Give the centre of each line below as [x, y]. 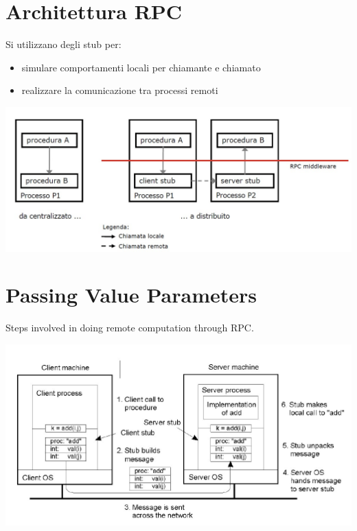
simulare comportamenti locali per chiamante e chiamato [141, 67]
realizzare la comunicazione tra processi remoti [120, 90]
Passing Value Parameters [131, 295]
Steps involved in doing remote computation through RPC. [130, 328]
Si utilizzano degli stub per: [64, 44]
